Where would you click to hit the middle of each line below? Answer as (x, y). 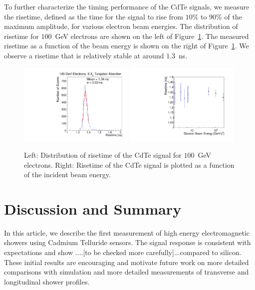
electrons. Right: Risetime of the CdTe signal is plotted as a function (129, 164)
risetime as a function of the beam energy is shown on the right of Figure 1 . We (127, 46)
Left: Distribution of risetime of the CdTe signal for (103, 154)
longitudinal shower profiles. (47, 281)
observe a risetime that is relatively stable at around (84, 55)
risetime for (21, 36)
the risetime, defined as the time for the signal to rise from (94, 16)
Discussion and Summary (93, 208)
